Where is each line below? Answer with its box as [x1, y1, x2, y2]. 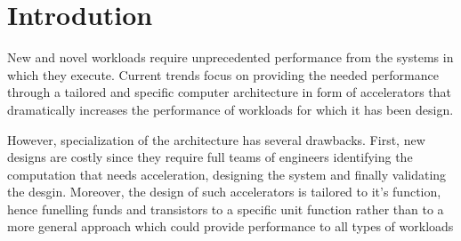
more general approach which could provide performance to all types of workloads [7, 217, 454, 236]
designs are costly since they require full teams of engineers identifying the [7, 148, 413, 166]
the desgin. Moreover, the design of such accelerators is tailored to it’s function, [7, 182, 441, 201]
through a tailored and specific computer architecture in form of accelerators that [7, 83, 452, 101]
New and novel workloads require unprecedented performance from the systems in [7, 48, 454, 67]
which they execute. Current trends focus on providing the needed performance [7, 65, 439, 84]
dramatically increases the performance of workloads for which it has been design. [7, 100, 454, 118]
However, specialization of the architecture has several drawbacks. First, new [7, 130, 425, 149]
